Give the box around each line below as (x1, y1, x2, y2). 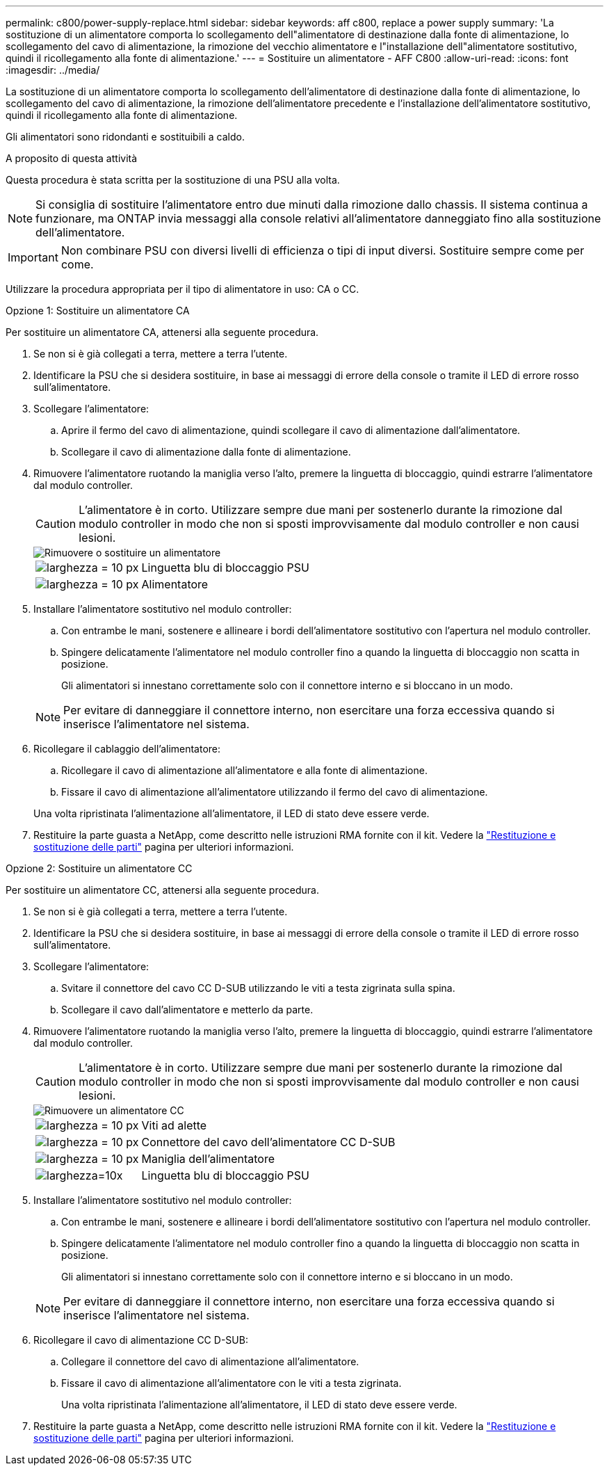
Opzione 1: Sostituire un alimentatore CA (6, 305, 190, 316)
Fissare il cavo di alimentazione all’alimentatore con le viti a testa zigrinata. (61, 1377, 402, 1389)
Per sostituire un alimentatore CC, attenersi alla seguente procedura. (6, 884, 319, 896)
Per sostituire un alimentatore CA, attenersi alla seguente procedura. (6, 326, 319, 338)
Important (8, 250, 58, 264)
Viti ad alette (141, 1118, 207, 1132)
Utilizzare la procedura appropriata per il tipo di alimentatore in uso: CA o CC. (6, 283, 359, 295)
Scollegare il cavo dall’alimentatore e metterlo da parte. (61, 1004, 314, 1015)
